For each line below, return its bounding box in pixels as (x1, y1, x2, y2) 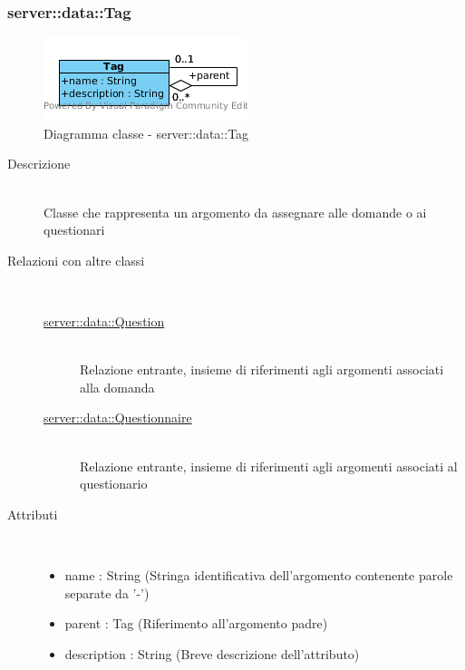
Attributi (7, 504, 58, 523)
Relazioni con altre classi (7, 250, 145, 269)
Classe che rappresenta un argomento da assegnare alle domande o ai (44, 202, 427, 221)
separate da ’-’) (64, 583, 150, 602)
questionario (80, 474, 148, 493)
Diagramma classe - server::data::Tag (44, 123, 249, 142)
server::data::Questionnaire (44, 408, 192, 427)
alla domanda (80, 377, 155, 396)
